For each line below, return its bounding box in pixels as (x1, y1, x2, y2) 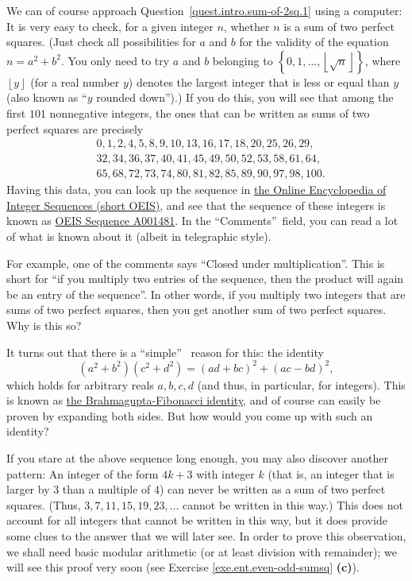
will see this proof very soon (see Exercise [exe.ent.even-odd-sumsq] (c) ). (6, 559, 360, 575)
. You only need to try (60, 52, 170, 68)
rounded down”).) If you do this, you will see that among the (96, 89, 394, 106)
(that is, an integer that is (268, 465, 395, 482)
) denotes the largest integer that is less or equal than (128, 73, 390, 90)
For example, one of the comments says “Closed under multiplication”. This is (6, 254, 385, 271)
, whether (223, 17, 270, 34)
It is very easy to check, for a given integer (6, 17, 214, 34)
